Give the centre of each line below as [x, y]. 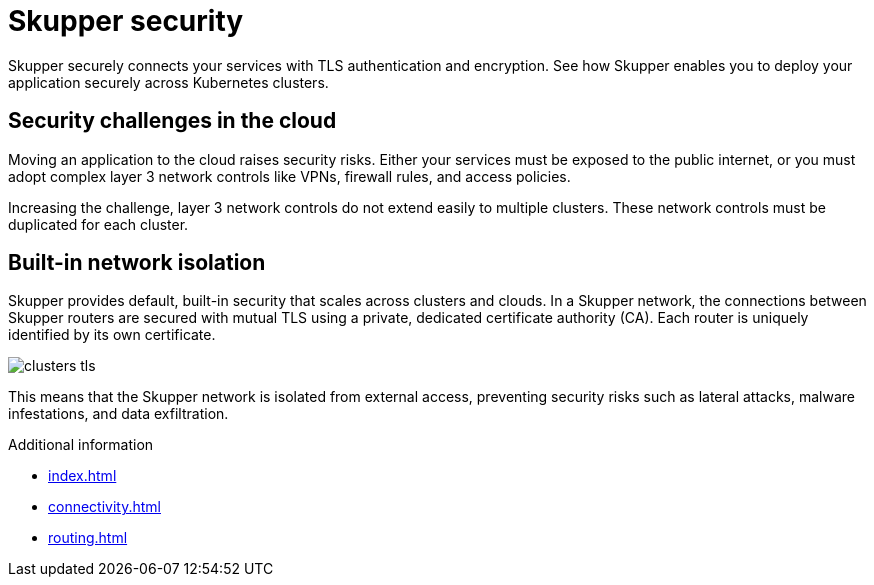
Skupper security [126, 21]
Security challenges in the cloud [172, 121]
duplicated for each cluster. [98, 224]
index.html [82, 476]
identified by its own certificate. [112, 335]
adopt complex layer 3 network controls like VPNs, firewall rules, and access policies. [289, 176]
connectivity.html [104, 507]
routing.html [88, 538]
